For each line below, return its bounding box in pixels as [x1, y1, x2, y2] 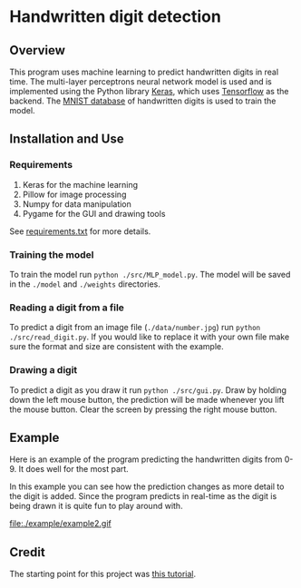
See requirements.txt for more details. [9, 225, 151, 237]
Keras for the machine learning [22, 179, 139, 190]
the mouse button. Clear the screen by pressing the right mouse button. [9, 404, 277, 415]
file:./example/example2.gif [9, 518, 112, 529]
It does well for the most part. [18, 464, 129, 475]
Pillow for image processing [22, 189, 127, 200]
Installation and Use [9, 132, 124, 147]
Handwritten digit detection [9, 6, 222, 27]
